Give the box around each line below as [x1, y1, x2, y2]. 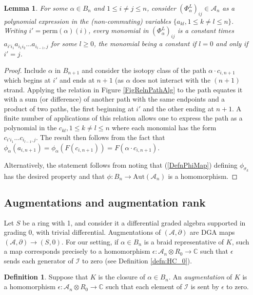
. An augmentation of [168, 272, 232, 282]
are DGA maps [190, 227, 235, 237]
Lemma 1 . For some [4, 3, 68, 13]
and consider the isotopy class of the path [81, 65, 206, 75]
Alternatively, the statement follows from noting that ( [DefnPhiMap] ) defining [4, 159, 238, 170]
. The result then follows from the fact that [36, 132, 165, 142]
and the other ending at [143, 103, 214, 113]
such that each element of [105, 281, 182, 292]
